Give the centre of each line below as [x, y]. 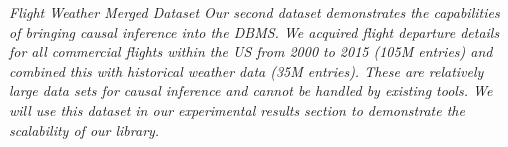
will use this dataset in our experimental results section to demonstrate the [237, 109]
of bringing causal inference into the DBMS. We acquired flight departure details [254, 31]
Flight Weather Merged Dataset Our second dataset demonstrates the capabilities [254, 12]
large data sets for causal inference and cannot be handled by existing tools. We [251, 90]
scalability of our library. [84, 129]
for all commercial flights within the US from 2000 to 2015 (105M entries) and [251, 51]
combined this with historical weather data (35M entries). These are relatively [246, 70]
